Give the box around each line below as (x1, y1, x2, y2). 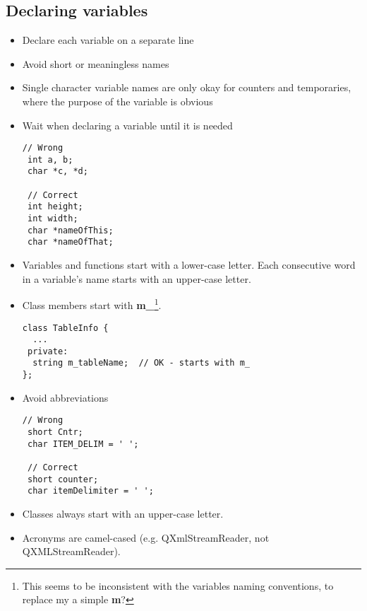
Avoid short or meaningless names (22, 56, 169, 71)
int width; (27, 214, 78, 224)
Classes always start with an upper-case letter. (22, 506, 224, 520)
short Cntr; (27, 427, 83, 438)
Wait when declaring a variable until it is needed (22, 117, 233, 132)
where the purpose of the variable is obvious (22, 93, 213, 108)
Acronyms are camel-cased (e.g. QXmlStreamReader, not (22, 530, 270, 545)
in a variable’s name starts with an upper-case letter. (22, 271, 251, 286)
